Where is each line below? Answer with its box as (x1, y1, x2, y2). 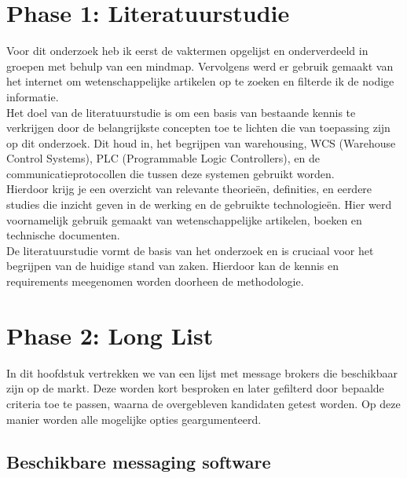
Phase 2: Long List (6, 319, 214, 351)
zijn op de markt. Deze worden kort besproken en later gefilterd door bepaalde (6, 380, 384, 396)
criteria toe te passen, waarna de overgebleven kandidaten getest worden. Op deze (6, 395, 401, 411)
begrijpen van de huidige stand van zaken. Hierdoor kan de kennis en (6, 257, 339, 274)
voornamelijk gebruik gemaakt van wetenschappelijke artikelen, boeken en (6, 211, 362, 228)
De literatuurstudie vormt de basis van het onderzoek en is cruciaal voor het (6, 242, 374, 258)
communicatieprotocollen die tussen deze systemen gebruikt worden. (6, 165, 335, 181)
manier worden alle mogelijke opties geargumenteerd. (6, 410, 262, 427)
